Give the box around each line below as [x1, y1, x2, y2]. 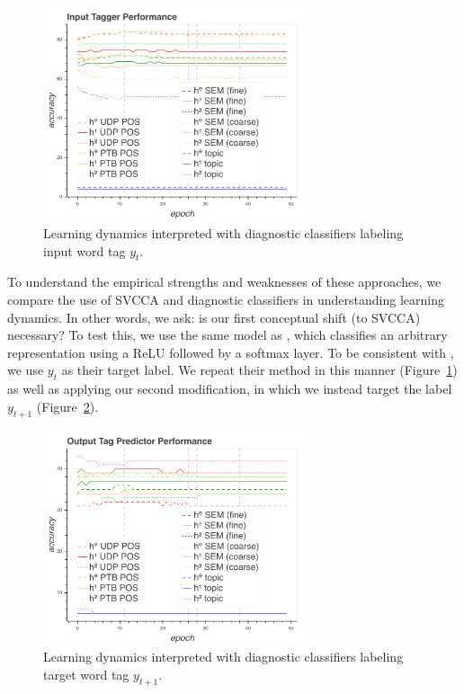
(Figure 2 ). [36, 396, 99, 415]
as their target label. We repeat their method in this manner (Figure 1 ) [61, 360, 458, 379]
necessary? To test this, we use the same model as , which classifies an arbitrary [7, 325, 448, 344]
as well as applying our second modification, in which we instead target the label [7, 379, 452, 398]
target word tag [43, 665, 129, 684]
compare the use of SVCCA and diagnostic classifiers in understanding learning [7, 289, 444, 308]
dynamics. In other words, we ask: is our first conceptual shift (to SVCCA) [7, 307, 421, 326]
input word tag [43, 241, 126, 260]
